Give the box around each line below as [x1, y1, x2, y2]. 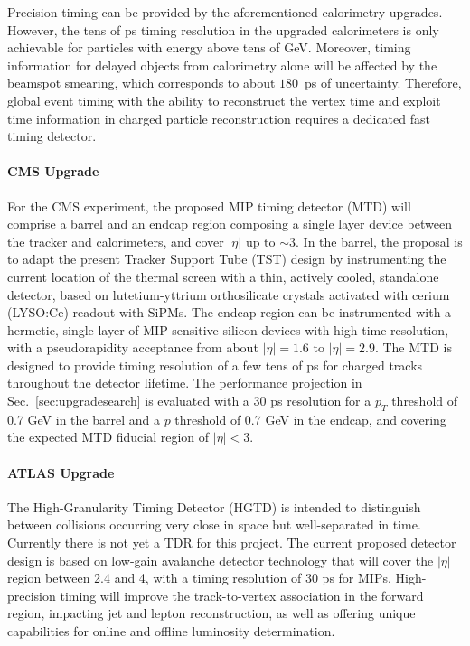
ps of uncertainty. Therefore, [305, 73, 462, 92]
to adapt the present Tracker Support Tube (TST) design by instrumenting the [7, 249, 446, 268]
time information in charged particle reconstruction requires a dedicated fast [7, 108, 430, 127]
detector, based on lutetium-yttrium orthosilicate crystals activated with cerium [7, 285, 450, 304]
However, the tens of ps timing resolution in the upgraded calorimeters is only [7, 20, 439, 39]
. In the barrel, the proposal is [296, 231, 463, 250]
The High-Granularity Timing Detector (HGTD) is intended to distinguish [7, 497, 421, 516]
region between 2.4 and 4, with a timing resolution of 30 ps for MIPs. [7, 568, 391, 587]
